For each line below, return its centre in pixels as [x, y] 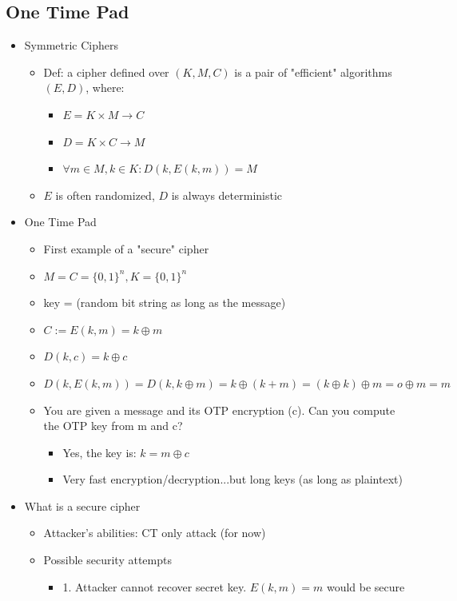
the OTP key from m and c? [113, 426]
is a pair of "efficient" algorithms [313, 72]
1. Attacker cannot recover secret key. [155, 586]
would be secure [366, 586]
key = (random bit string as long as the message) [165, 302]
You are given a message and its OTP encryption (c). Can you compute [219, 410]
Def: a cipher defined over [106, 72]
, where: [105, 88]
